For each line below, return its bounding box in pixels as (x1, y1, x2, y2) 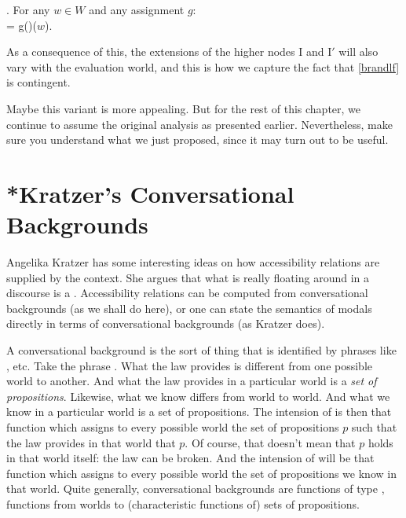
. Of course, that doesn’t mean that (185, 434, 356, 450)
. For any (6, 2, 50, 17)
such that (351, 419, 397, 435)
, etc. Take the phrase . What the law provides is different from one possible (6, 357, 373, 373)
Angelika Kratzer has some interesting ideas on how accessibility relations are (6, 254, 380, 270)
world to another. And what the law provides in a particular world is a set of (6, 373, 377, 389)
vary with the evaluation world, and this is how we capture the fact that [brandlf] (6, 58, 400, 75)
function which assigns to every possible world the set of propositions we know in (6, 465, 397, 481)
